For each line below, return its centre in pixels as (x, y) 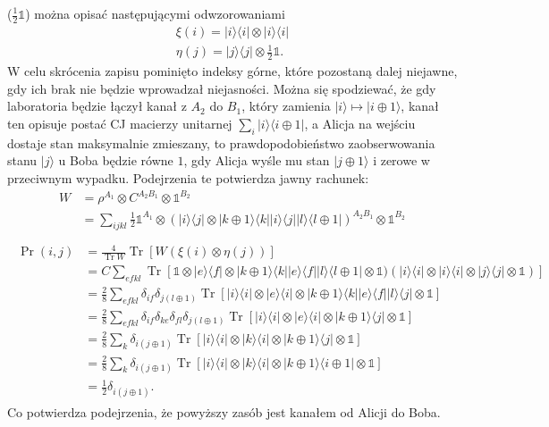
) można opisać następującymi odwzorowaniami (155, 13)
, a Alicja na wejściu (360, 124)
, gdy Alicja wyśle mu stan (257, 160)
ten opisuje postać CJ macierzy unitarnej (120, 124)
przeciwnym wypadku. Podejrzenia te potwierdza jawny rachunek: (188, 178)
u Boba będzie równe (116, 160)
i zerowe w (401, 160)
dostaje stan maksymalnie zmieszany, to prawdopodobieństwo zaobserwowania (221, 142)
